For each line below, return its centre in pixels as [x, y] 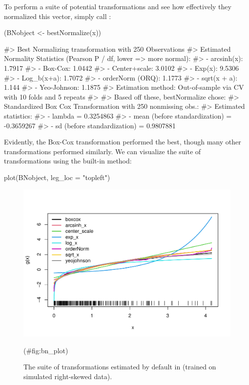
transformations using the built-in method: [68, 161]
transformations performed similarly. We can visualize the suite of [103, 151]
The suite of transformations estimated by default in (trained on [120, 367]
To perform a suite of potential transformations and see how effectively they [118, 6]
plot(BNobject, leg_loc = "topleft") [57, 177]
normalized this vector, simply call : [58, 16]
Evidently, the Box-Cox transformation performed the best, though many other [123, 142]
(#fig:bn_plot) [46, 350]
